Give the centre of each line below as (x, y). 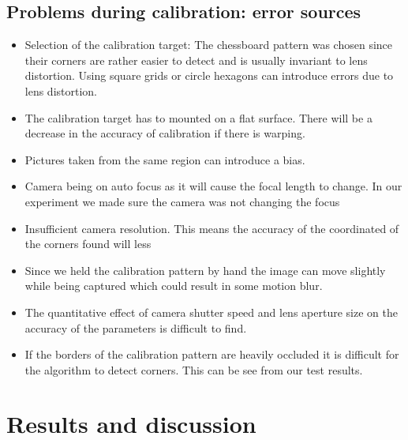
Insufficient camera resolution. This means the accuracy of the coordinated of (212, 228)
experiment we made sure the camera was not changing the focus (182, 201)
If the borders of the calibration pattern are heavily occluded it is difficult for (212, 354)
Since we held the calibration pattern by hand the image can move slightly (205, 270)
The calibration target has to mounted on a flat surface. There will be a (198, 117)
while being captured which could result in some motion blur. (174, 286)
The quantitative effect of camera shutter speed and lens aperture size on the (211, 312)
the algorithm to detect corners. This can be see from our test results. (194, 369)
